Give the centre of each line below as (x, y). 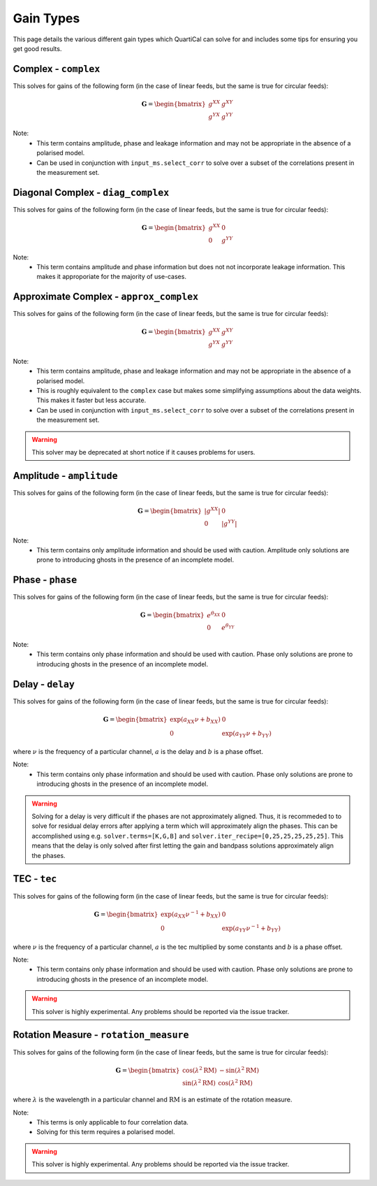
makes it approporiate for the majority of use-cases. (111, 277)
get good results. (37, 48)
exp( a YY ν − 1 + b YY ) (251, 928)
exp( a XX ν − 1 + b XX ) (191, 914)
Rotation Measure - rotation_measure (101, 1035)
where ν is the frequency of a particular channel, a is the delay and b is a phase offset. (138, 752)
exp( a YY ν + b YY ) (246, 734)
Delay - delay (44, 684)
